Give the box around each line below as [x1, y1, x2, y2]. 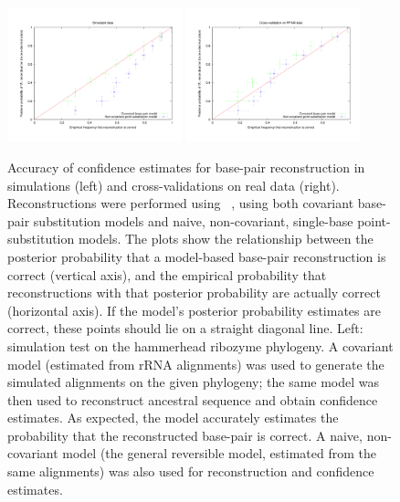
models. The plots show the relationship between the [78, 229, 374, 248]
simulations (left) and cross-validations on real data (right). [7, 175, 340, 194]
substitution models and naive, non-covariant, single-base [33, 211, 353, 230]
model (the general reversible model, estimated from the [62, 444, 376, 463]
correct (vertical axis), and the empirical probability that [7, 265, 327, 284]
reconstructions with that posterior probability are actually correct [7, 283, 381, 302]
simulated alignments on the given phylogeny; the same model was [7, 372, 380, 392]
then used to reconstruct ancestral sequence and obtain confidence [7, 390, 378, 409]
